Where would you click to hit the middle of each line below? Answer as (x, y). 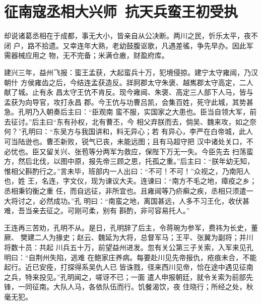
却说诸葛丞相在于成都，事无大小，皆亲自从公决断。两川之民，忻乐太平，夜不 (131, 36)
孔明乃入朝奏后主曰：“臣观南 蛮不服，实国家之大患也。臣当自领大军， (134, 112)
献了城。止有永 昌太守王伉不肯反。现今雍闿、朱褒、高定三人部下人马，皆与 (129, 92)
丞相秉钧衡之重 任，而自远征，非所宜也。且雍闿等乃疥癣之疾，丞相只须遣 (125, 191)
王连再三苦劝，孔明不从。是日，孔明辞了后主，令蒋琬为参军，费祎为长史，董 (131, 227)
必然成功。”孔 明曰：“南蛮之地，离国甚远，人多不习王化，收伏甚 (144, 200)
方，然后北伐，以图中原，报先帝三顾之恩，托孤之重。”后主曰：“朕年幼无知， (129, 161)
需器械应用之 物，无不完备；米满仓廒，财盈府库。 (86, 55)
